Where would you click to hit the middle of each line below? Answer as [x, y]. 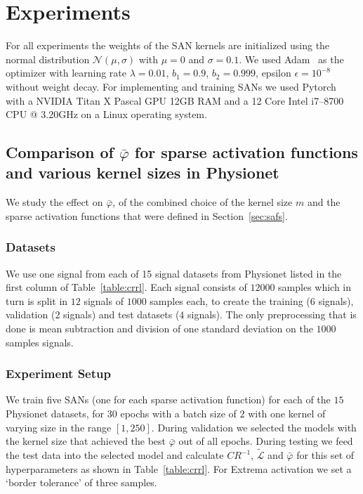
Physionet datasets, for [55, 414]
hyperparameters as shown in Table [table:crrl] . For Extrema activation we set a [179, 468]
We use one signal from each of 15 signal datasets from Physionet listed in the [174, 273]
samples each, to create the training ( [230, 300]
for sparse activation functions [246, 152]
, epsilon [273, 73]
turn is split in [37, 300]
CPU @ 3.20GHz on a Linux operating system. [106, 114]
